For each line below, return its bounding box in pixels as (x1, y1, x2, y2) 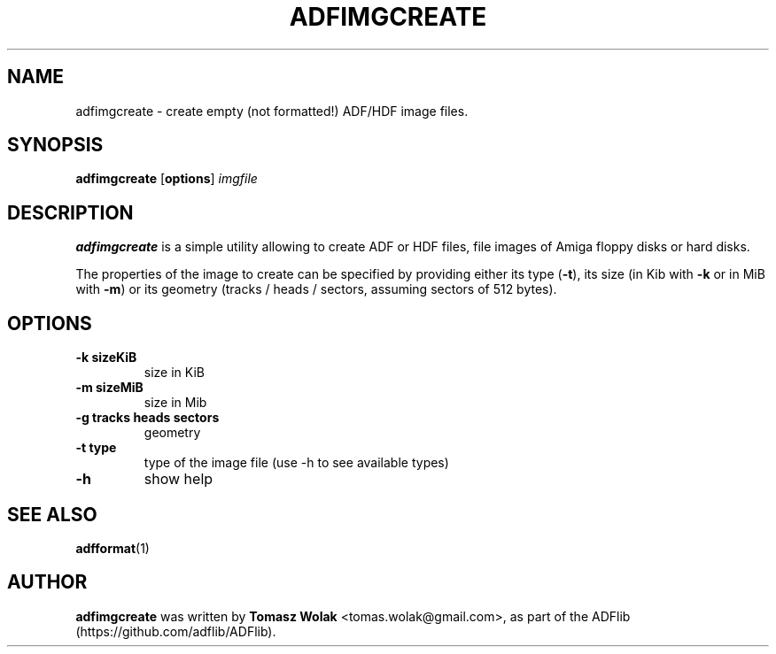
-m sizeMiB (75, 380, 144, 396)
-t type (75, 440, 117, 456)
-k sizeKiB (75, 350, 137, 365)
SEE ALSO (7, 503, 97, 526)
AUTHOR (7, 571, 88, 594)
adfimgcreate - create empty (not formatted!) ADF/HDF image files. (75, 103, 469, 119)
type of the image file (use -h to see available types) (144, 455, 449, 471)
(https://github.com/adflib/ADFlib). (75, 623, 276, 639)
